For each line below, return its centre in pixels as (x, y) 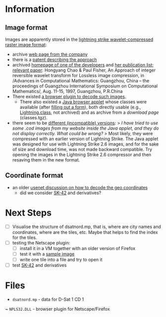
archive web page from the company (50, 54)
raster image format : (26, 45)
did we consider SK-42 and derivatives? (60, 193)
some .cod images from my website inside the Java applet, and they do (85, 128)
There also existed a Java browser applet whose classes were (83, 102)
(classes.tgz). (34, 118)
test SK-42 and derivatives (39, 265)
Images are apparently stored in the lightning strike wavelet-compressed (79, 39)
